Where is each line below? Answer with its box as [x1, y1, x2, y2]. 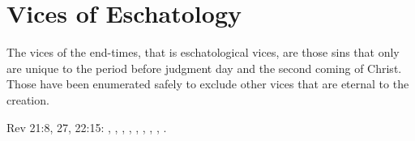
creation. [6, 91, 49, 108]
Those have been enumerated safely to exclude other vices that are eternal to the [6, 75, 409, 92]
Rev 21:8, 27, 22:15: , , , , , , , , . [6, 118, 167, 135]
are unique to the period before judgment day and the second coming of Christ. [6, 59, 402, 76]
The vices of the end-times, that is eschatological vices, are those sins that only [6, 44, 400, 61]
